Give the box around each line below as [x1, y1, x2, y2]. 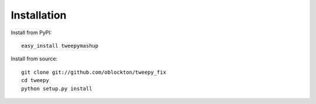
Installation [11, 9, 67, 21]
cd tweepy [21, 77, 49, 84]
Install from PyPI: [11, 29, 52, 36]
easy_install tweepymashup [21, 42, 99, 49]
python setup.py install [21, 85, 92, 92]
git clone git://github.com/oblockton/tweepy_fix [21, 69, 167, 76]
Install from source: [11, 55, 58, 62]
